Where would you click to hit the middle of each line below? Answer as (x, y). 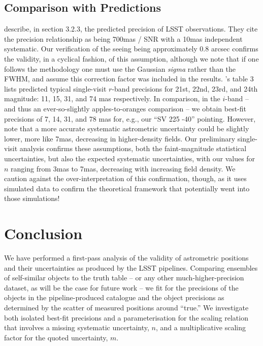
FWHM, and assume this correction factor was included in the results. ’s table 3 (129, 79)
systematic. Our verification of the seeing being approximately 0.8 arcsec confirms (131, 49)
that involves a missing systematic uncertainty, (77, 327)
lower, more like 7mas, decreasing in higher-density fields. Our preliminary (120, 138)
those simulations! (32, 198)
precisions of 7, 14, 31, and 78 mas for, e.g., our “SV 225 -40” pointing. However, (130, 118)
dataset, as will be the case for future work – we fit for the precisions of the (121, 287)
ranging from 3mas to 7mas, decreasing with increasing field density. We (123, 168)
